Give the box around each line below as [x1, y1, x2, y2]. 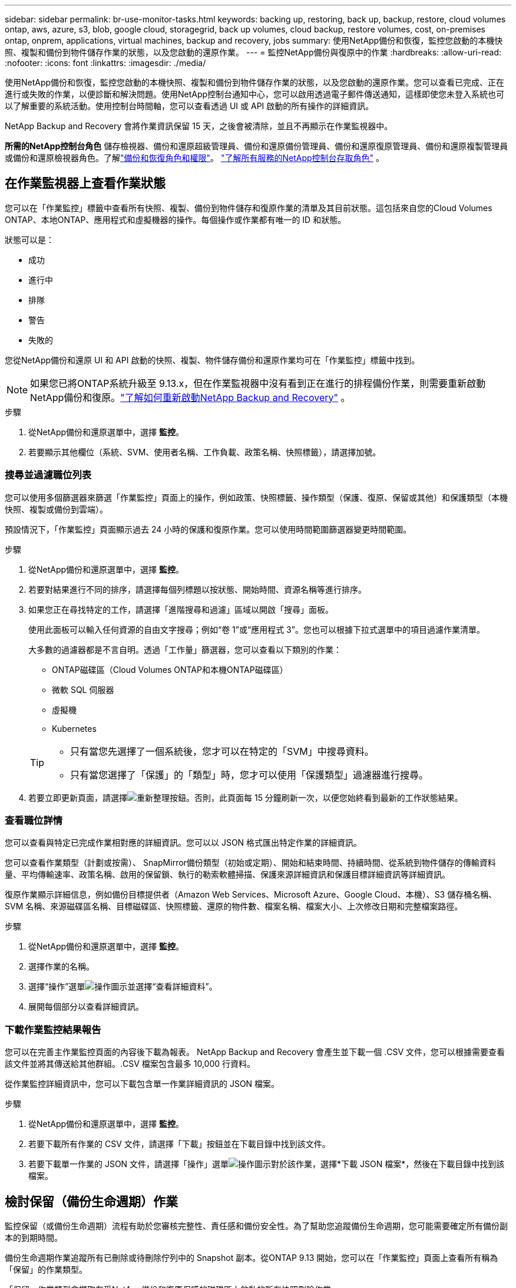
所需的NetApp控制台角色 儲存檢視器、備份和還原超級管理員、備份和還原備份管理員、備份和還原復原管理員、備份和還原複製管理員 [5, 141, 508, 151]
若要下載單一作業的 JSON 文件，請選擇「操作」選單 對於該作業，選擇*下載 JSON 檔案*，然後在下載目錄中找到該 [28, 1159, 505, 1169]
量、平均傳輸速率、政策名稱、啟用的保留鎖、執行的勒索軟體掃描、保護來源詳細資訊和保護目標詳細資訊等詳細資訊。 [5, 869, 450, 880]
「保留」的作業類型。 [5, 1264, 87, 1274]
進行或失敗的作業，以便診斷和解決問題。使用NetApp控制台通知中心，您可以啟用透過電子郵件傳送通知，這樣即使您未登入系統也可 [5, 89, 505, 99]
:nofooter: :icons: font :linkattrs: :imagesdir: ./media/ [5, 58, 206, 68]
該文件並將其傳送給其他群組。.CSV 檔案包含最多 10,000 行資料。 [5, 1059, 256, 1069]
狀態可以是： [5, 234, 54, 245]
